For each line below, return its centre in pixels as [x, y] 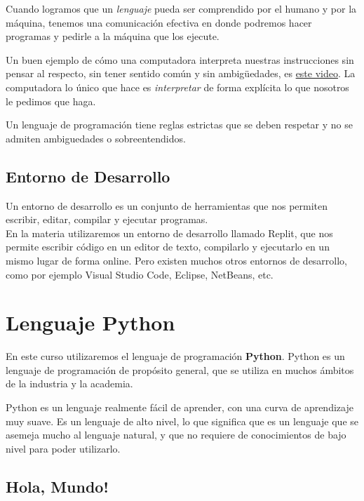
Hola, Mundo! [57, 486]
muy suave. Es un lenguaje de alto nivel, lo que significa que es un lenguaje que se [182, 421]
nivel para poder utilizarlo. [63, 448]
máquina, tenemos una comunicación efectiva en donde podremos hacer [159, 22]
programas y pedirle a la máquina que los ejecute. [113, 36]
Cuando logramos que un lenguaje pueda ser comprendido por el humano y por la [181, 8]
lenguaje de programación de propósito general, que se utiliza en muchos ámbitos [180, 369]
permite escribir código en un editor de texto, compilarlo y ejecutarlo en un [168, 247]
